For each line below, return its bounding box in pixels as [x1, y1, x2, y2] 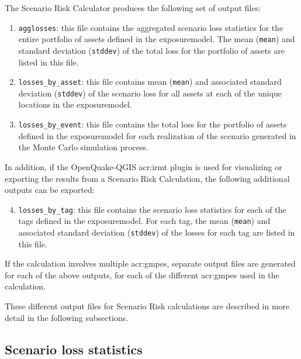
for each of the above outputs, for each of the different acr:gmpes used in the [5, 268, 279, 281]
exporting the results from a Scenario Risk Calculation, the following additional [5, 172, 290, 184]
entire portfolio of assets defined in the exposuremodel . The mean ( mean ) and [18, 33, 295, 45]
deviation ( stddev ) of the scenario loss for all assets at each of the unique [18, 87, 282, 99]
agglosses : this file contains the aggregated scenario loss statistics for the [18, 21, 283, 33]
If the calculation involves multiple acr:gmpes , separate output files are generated [5, 257, 296, 270]
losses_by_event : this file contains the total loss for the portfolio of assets [18, 118, 287, 130]
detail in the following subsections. [5, 311, 129, 323]
